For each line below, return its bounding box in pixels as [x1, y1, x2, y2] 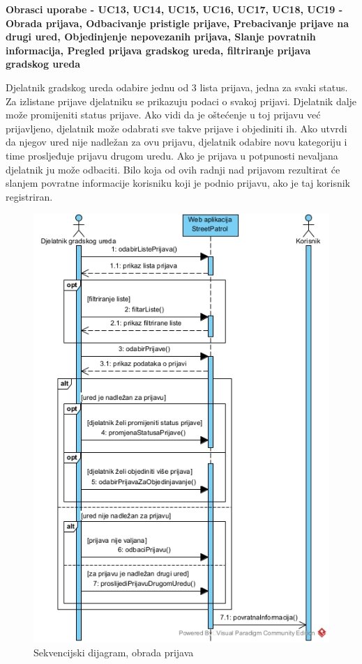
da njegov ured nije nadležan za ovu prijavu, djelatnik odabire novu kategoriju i [6, 134, 347, 149]
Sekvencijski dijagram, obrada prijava [33, 645, 194, 660]
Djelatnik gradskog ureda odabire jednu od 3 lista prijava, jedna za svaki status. [6, 79, 348, 94]
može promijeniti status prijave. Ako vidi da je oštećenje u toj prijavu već [6, 107, 321, 122]
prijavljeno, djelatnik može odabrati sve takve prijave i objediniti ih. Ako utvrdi [6, 121, 347, 135]
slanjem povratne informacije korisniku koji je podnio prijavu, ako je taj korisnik [6, 176, 351, 190]
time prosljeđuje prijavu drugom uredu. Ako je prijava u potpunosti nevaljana [6, 148, 338, 162]
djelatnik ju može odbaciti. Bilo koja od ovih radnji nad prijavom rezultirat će [6, 162, 340, 176]
